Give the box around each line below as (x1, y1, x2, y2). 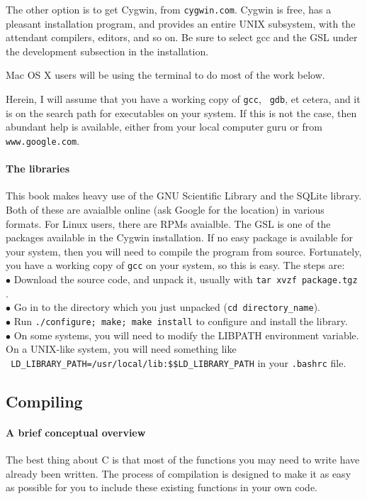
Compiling (6, 390, 83, 412)
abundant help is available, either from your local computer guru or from (6, 119, 322, 134)
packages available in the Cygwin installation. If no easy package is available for (6, 230, 353, 245)
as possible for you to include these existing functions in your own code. (6, 480, 317, 495)
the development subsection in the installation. (6, 43, 209, 58)
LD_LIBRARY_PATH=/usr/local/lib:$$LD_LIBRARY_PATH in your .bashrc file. (11, 355, 346, 370)
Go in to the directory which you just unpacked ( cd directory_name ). (13, 300, 320, 314)
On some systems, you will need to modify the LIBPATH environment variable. (13, 327, 359, 342)
